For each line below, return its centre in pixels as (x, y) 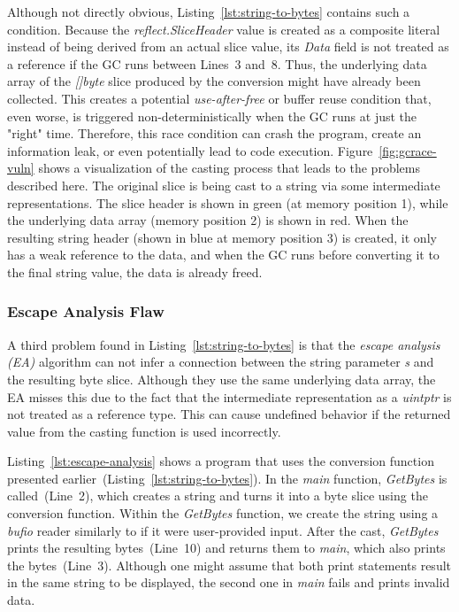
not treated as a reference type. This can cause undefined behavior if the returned (229, 414)
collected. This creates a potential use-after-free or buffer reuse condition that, (219, 98)
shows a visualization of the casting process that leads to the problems (229, 168)
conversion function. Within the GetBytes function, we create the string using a (223, 513)
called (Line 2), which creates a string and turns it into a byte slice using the (218, 496)
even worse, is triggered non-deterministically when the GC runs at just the (212, 116)
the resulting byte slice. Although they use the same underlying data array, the (222, 379)
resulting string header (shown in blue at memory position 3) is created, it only (222, 237)
